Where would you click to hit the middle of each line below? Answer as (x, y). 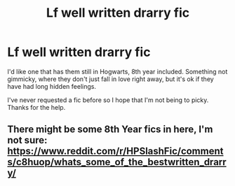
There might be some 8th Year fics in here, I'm (110, 130)
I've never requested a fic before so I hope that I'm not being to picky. (108, 100)
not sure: (27, 140)
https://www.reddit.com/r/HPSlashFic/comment (115, 151)
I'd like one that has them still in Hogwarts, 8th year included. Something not (117, 71)
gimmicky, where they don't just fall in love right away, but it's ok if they (110, 79)
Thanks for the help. (36, 107)
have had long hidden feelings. (52, 86)
